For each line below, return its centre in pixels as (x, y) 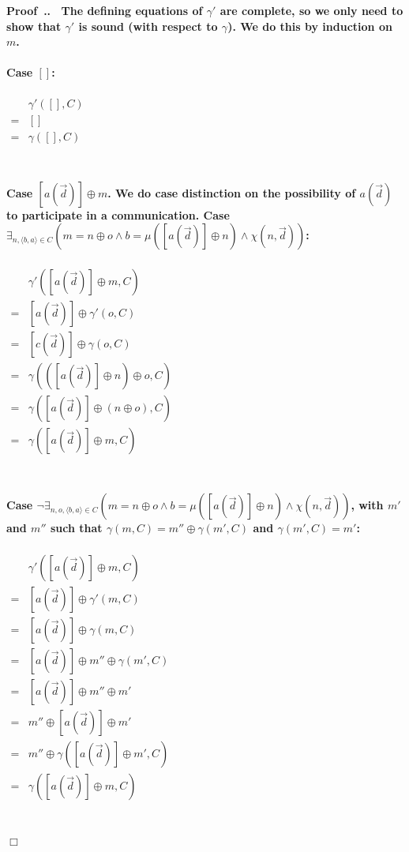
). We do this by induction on (310, 26)
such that (76, 528)
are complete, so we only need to (311, 10)
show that (34, 26)
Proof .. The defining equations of (105, 10)
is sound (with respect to (148, 26)
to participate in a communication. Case (118, 214)
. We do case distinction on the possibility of (232, 192)
